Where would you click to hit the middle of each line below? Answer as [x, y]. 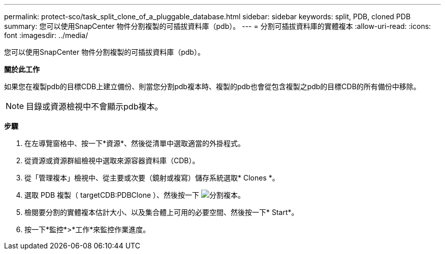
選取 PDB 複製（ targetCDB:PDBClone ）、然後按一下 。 [135, 195]
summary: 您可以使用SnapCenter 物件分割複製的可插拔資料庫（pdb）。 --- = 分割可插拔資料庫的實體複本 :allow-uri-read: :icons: [218, 26]
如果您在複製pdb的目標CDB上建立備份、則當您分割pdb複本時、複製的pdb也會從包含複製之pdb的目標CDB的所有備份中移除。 [212, 86]
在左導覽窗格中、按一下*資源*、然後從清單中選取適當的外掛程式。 [135, 143]
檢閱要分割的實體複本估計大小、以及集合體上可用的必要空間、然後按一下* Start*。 [162, 212]
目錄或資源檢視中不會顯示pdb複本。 [94, 106]
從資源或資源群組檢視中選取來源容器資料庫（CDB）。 [112, 160]
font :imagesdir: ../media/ [46, 35]
